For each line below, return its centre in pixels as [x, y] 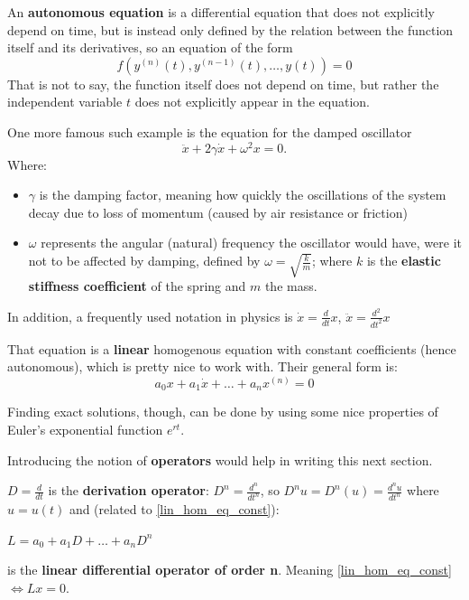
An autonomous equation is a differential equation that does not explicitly [221, 12]
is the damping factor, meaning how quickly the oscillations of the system [243, 195]
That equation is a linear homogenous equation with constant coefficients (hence [232, 348]
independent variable [65, 102]
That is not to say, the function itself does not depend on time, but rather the [223, 84]
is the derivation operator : [129, 490]
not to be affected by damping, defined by [144, 261]
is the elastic [404, 261]
